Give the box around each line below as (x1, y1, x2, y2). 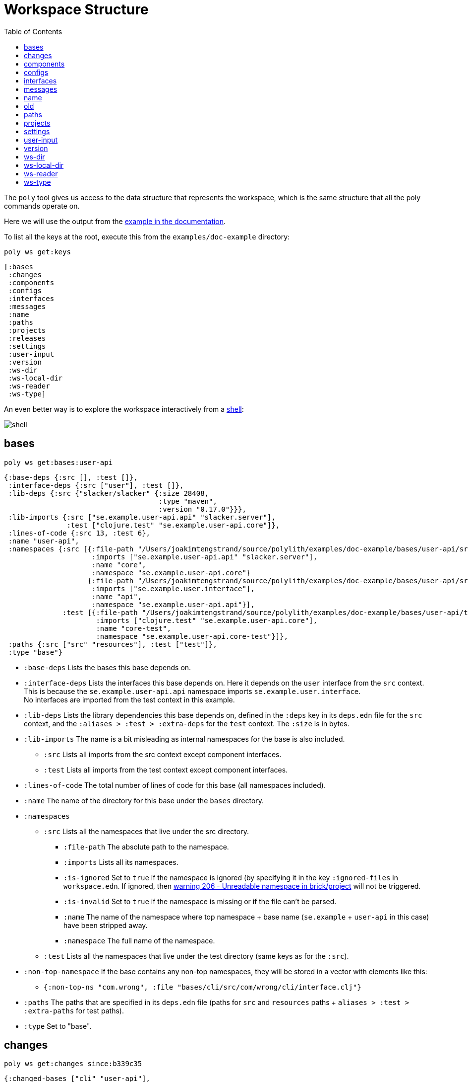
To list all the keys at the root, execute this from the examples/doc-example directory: (4, 232, 290, 241)
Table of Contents (4, 27, 62, 36)
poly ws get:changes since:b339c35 (4, 1060, 142, 1068)
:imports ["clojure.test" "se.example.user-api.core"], (96, 616, 318, 624)
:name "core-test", (96, 624, 172, 632)
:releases (8, 334, 46, 342)
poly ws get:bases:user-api (4, 458, 113, 466)
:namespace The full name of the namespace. (63, 936, 215, 945)
